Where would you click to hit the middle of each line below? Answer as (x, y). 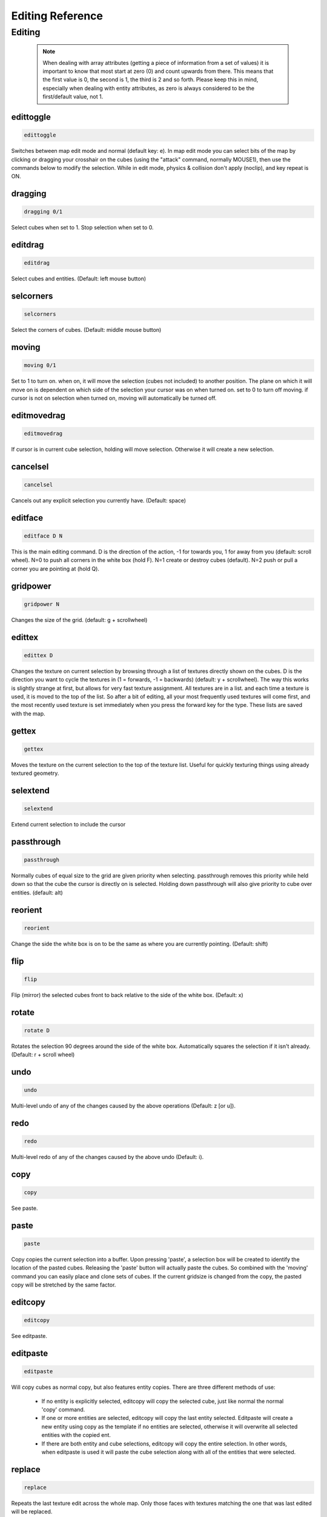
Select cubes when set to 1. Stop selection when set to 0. (82, 228)
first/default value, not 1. (73, 96)
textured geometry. (35, 773)
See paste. (25, 1208)
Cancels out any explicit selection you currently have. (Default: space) (99, 500)
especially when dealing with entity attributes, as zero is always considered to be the (148, 88)
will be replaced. (32, 1512)
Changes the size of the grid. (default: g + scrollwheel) (79, 620)
